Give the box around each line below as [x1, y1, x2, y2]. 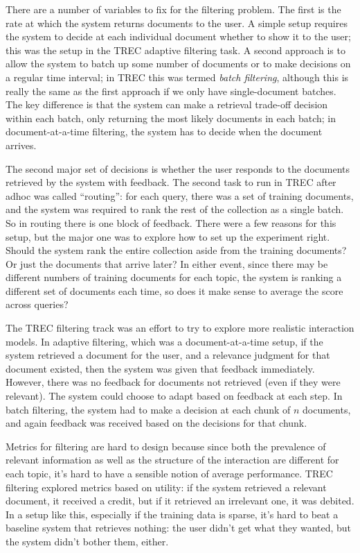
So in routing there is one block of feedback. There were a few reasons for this [6, 215, 336, 230]
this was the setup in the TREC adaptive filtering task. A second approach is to [6, 42, 345, 57]
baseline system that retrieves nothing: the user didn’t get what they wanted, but [6, 520, 352, 535]
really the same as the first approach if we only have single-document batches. [6, 83, 336, 98]
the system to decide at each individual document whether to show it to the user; [6, 29, 351, 44]
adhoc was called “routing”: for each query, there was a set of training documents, [6, 188, 354, 203]
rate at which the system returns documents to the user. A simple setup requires [6, 15, 348, 30]
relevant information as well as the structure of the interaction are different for [6, 452, 339, 467]
